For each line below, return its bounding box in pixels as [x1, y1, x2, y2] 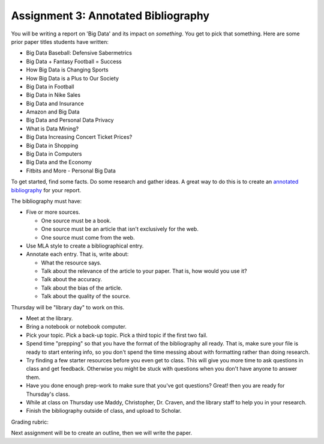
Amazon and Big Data [26, 108, 80, 115]
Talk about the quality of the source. [41, 293, 131, 300]
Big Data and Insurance [26, 100, 84, 107]
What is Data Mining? [26, 125, 79, 132]
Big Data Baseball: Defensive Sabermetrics [26, 49, 132, 56]
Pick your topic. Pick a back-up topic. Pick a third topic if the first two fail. [26, 331, 208, 339]
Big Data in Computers [26, 150, 82, 157]
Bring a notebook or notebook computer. [26, 323, 127, 330]
